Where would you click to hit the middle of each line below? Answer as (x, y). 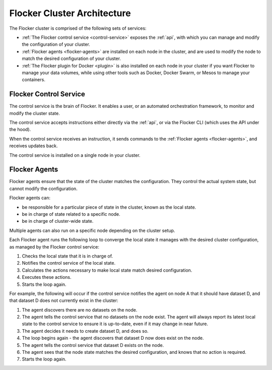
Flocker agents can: (30, 198)
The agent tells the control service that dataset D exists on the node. (93, 345)
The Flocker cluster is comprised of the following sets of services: (78, 28)
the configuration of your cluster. (56, 44)
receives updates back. (33, 146)
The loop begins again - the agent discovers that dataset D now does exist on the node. (113, 338)
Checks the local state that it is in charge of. (67, 256)
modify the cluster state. (35, 113)
